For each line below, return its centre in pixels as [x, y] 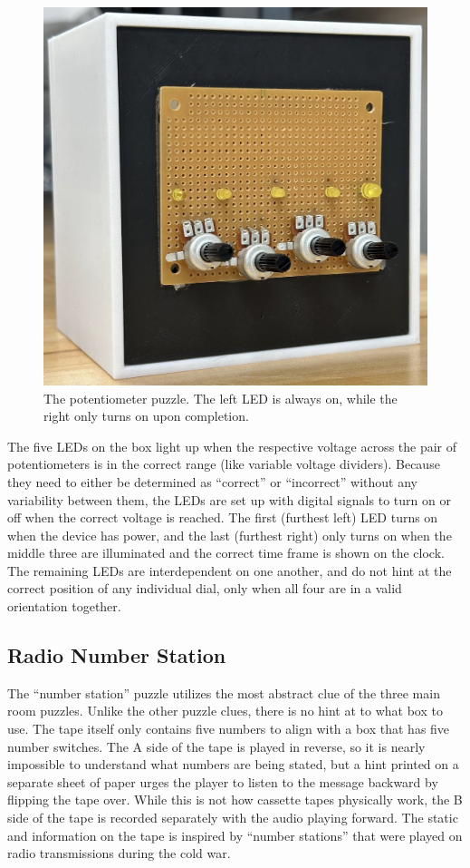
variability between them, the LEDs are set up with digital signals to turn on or [229, 499]
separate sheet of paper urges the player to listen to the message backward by [223, 781]
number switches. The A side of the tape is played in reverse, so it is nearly [216, 746]
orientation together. [64, 606]
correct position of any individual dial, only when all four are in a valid [205, 588]
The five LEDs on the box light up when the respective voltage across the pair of [232, 446]
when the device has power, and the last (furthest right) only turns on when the [230, 535]
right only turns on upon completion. [146, 416]
